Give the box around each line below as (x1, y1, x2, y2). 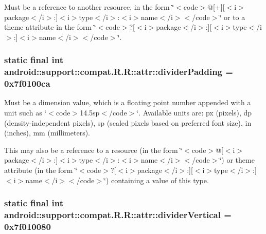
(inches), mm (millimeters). (4, 127, 91, 138)
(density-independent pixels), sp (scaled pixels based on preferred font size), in (4, 117, 252, 128)
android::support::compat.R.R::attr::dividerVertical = (4, 208, 232, 221)
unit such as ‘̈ (4, 107, 47, 118)
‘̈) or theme (219, 154, 255, 165)
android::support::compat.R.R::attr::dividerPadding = (4, 65, 233, 78)
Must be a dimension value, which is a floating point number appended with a (4, 97, 251, 108)
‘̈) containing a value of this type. (104, 174, 209, 185)
